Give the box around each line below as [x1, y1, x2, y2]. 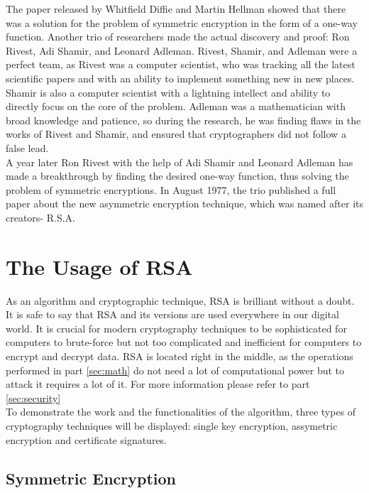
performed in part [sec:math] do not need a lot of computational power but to [6, 362, 345, 377]
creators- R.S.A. [6, 210, 75, 224]
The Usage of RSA [6, 251, 193, 281]
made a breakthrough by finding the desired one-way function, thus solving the [6, 168, 349, 183]
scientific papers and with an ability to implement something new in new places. [6, 70, 355, 85]
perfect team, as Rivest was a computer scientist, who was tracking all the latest [6, 57, 356, 72]
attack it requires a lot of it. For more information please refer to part [6, 376, 310, 391]
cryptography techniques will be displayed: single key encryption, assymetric [6, 418, 338, 433]
